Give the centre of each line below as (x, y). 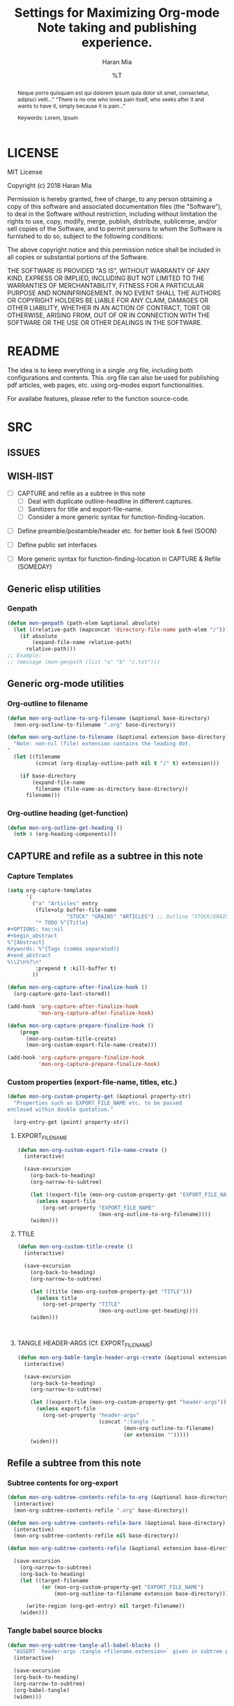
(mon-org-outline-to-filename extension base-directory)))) (143, 1594)
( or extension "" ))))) (156, 1435)
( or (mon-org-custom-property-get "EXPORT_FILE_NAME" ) (123, 1587)
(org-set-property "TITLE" (82, 1304)
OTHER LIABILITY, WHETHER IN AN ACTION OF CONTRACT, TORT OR (109, 308)
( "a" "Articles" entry (65, 903)
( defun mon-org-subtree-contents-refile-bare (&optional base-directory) (117, 1523)
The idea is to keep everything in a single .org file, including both (100, 370)
